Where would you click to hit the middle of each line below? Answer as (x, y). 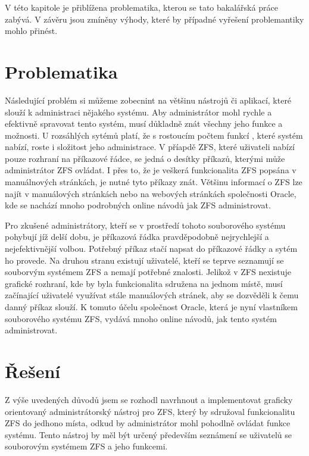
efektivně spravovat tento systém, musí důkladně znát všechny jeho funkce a (144, 124)
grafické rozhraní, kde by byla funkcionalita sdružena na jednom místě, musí (144, 283)
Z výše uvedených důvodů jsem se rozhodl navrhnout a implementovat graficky (149, 399)
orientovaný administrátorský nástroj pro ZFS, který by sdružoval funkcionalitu (150, 411)
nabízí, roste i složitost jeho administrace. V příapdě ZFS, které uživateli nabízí (150, 147)
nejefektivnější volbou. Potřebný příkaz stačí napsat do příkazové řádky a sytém (151, 249)
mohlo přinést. (31, 31)
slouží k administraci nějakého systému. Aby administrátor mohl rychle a (138, 112)
